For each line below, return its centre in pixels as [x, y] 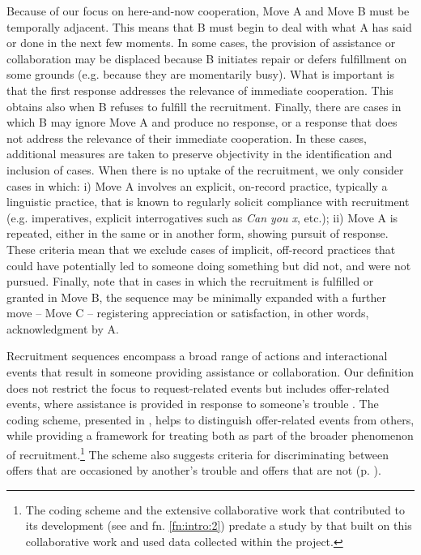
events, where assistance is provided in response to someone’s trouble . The [193, 404]
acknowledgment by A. [63, 328]
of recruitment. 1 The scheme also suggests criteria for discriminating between [198, 453]
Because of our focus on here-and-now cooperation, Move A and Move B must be [208, 11]
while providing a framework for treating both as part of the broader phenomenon [210, 435]
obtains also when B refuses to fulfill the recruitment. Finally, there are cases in [204, 106]
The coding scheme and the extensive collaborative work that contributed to [215, 509]
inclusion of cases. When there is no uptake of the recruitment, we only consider [205, 169]
